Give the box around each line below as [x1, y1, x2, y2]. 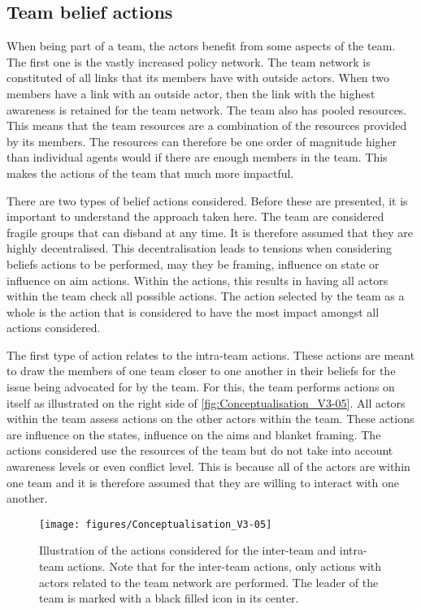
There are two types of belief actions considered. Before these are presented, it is [7, 192, 408, 209]
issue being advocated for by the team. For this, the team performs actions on [7, 378, 395, 395]
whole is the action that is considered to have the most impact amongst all [7, 303, 380, 320]
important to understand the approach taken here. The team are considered [7, 208, 384, 225]
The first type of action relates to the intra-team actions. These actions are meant [7, 346, 415, 363]
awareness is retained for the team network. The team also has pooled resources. [7, 101, 407, 118]
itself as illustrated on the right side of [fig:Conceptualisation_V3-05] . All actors [7, 394, 406, 411]
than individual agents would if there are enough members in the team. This [7, 149, 388, 166]
